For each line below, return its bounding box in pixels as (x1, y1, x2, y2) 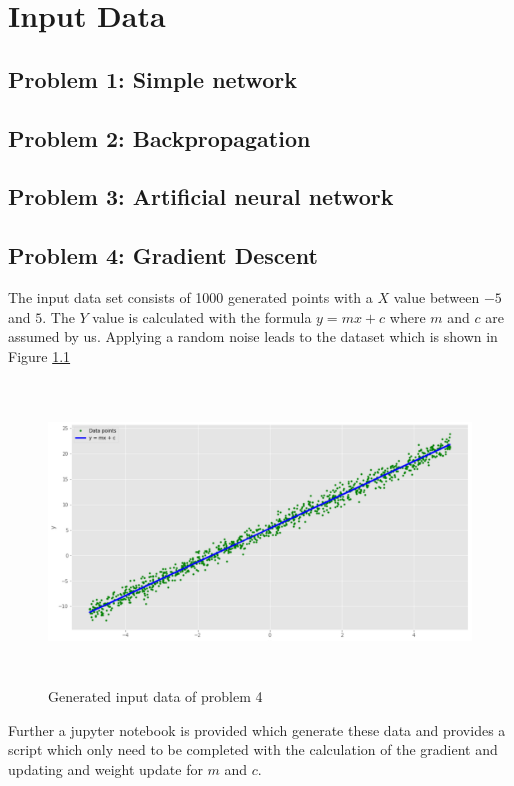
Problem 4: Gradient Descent (8, 240, 318, 271)
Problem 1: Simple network (8, 63, 297, 94)
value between (393, 286, 480, 307)
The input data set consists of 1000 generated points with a (8, 286, 373, 307)
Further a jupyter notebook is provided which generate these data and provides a (8, 719, 506, 740)
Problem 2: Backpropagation (8, 122, 311, 153)
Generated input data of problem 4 (48, 686, 263, 707)
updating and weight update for (8, 759, 203, 780)
